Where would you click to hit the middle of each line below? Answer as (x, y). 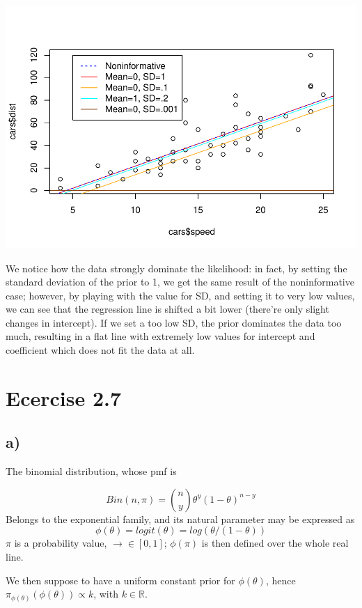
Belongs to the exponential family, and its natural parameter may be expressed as (180, 519)
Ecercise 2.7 (64, 397)
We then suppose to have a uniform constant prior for (120, 580)
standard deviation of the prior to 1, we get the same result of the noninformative (180, 282)
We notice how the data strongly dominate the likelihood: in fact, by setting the (176, 268)
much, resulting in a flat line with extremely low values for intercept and (160, 336)
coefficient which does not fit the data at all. (100, 350)
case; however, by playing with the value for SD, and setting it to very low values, (180, 295)
